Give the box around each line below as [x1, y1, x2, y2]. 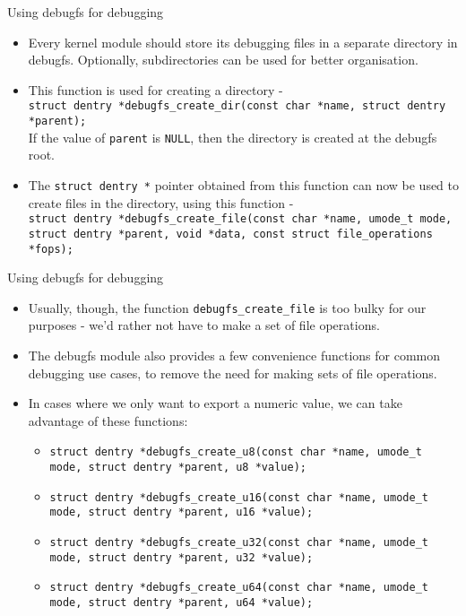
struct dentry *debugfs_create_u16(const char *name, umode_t [49, 490, 428, 504]
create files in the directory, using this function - [28, 193, 294, 212]
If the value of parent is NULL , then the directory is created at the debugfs [28, 127, 437, 146]
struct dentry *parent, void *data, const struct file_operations [28, 227, 433, 240]
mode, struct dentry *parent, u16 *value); [49, 506, 314, 519]
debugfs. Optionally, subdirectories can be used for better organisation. [28, 50, 419, 69]
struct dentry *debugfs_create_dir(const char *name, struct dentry [28, 100, 446, 113]
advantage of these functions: [28, 411, 188, 429]
